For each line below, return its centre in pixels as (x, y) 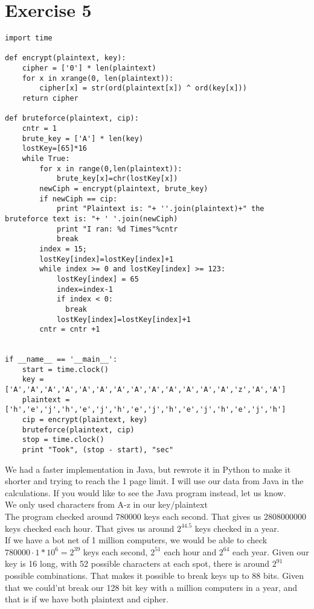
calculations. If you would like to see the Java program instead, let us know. (146, 492)
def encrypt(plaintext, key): (66, 58)
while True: (46, 159)
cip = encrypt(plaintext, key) (85, 420)
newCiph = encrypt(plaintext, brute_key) (124, 188)
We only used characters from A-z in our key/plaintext (106, 504)
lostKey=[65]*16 (55, 149)
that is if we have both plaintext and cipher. (87, 599)
